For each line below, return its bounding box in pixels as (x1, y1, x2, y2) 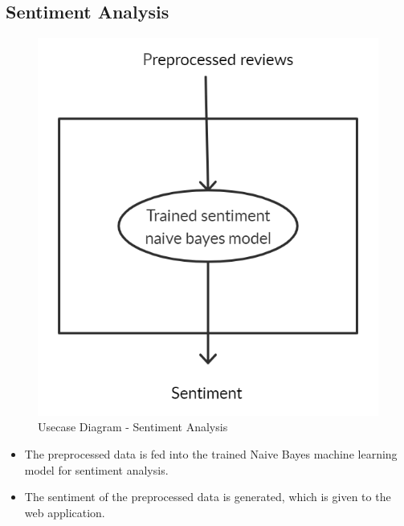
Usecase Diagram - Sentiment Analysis (38, 418, 228, 435)
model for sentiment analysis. (24, 461, 169, 478)
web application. (24, 504, 105, 520)
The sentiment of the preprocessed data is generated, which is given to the (24, 488, 391, 505)
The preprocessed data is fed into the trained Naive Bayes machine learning (24, 446, 398, 463)
